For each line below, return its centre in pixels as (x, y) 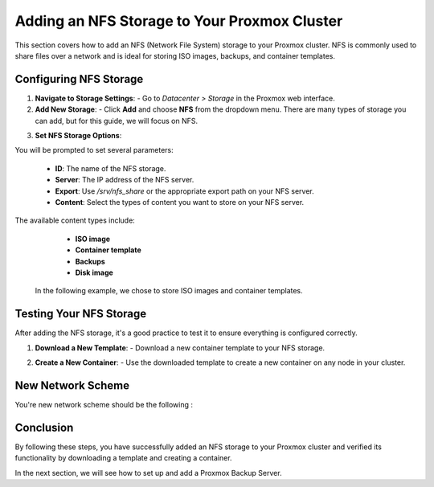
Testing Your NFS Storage (81, 314)
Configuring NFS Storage (79, 79)
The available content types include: (75, 220)
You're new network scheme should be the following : (104, 404)
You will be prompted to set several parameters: (94, 150)
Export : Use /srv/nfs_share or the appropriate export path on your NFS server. (184, 191)
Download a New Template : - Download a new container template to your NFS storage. (180, 348)
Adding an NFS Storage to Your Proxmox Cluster (179, 21)
